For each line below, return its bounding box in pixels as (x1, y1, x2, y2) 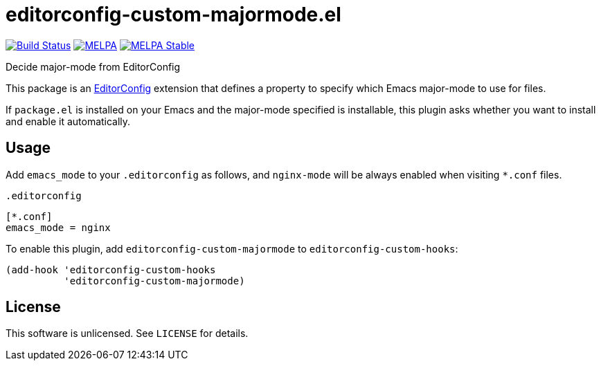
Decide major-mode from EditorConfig (6, 60, 181, 73)
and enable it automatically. (6, 115, 131, 127)
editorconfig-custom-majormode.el (6, 3, 341, 26)
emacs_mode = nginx (6, 221, 111, 233)
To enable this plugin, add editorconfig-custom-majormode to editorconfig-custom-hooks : (6, 242, 458, 255)
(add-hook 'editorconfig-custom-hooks (6, 264, 216, 275)
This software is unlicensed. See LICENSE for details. (6, 327, 249, 340)
